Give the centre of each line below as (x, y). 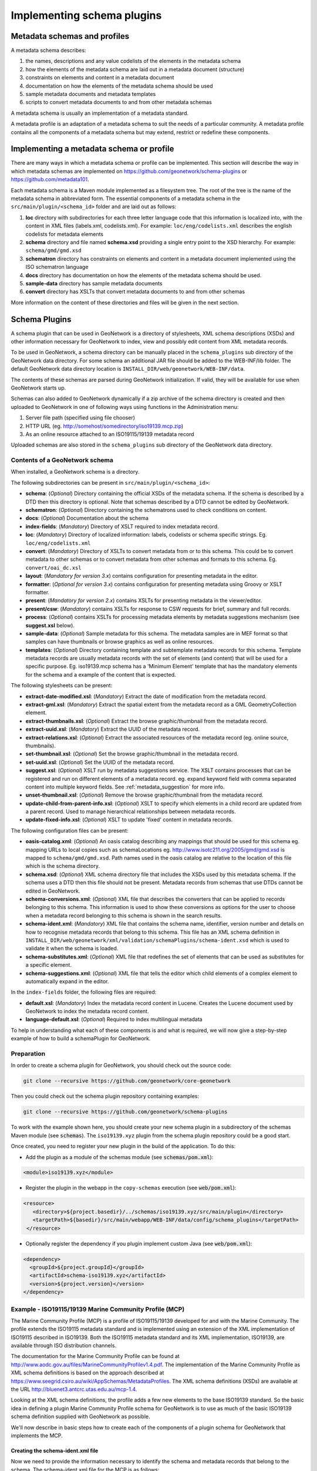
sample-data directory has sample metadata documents (94, 283)
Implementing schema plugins (86, 15)
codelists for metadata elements (65, 234)
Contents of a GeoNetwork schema (62, 460)
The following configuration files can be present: (70, 830)
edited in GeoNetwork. (53, 891)
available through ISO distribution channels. (64, 1346)
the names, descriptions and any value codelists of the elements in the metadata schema (133, 61)
